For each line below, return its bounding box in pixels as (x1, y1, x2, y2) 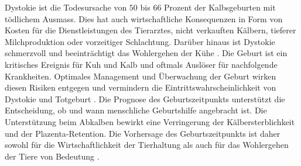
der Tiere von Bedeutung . (5, 150, 100, 162)
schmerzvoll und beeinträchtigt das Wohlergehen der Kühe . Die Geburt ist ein (5, 47, 288, 59)
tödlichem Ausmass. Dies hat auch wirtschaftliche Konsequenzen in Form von (5, 12, 283, 25)
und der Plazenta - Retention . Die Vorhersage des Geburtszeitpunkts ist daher (5, 127, 281, 139)
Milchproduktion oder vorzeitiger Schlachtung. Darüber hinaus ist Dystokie (5, 35, 275, 47)
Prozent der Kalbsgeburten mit (164, 1, 276, 13)
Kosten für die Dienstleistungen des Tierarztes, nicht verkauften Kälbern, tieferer (5, 24, 296, 36)
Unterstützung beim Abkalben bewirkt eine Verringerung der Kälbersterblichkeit (5, 115, 295, 127)
